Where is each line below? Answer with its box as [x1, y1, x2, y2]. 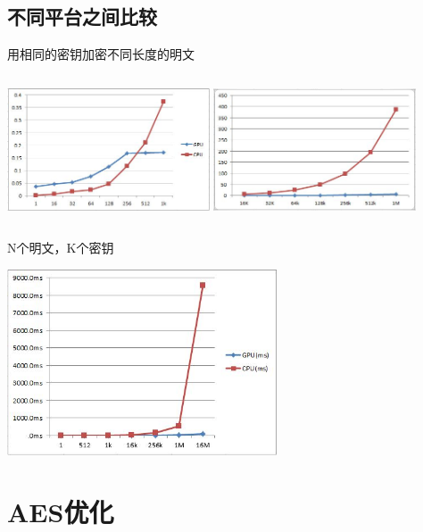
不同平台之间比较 [7, 3, 157, 30]
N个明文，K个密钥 [7, 238, 114, 257]
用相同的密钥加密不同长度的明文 [7, 45, 195, 63]
